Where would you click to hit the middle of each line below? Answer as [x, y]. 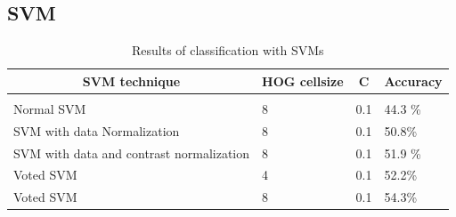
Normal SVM [50, 108]
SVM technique [131, 80]
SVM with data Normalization [97, 130]
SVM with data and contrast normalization [132, 153]
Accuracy [413, 80]
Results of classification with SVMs [228, 50]
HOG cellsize [303, 80]
